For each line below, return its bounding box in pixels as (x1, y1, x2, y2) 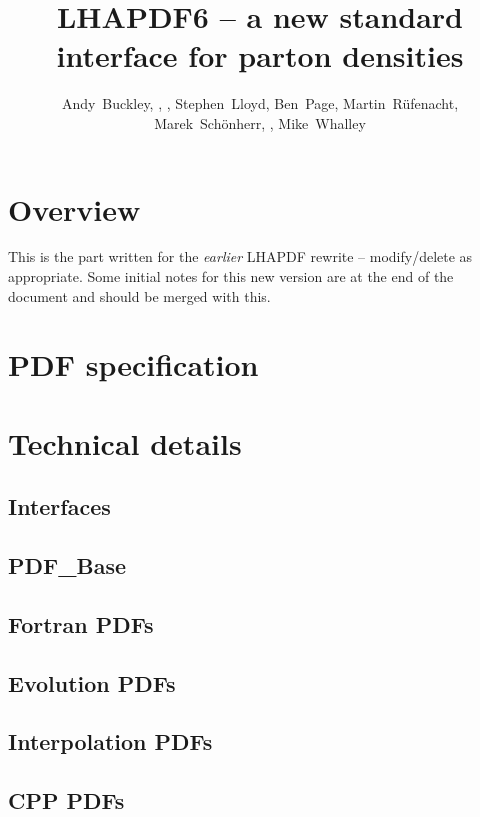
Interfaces (8, 491, 111, 522)
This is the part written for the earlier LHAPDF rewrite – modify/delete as (8, 246, 473, 267)
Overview (8, 188, 141, 229)
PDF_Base (8, 550, 126, 581)
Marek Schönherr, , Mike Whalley (154, 112, 366, 133)
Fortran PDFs (8, 608, 154, 639)
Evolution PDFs (8, 667, 176, 698)
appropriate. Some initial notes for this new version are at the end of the (8, 266, 454, 287)
